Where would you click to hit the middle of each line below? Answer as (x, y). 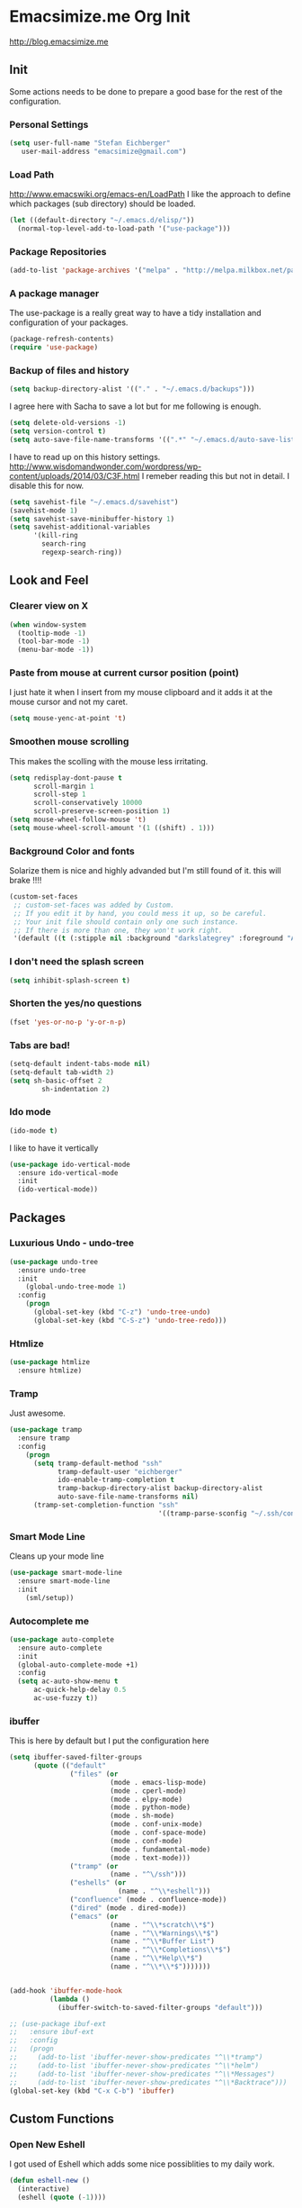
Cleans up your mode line (57, 1556)
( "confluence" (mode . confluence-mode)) (148, 1900)
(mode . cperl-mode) (148, 1791)
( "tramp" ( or (94, 1866)
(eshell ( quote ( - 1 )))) (62, 2197)
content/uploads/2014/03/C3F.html (75, 475)
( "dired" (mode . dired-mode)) (128, 1908)
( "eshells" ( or (98, 1883)
